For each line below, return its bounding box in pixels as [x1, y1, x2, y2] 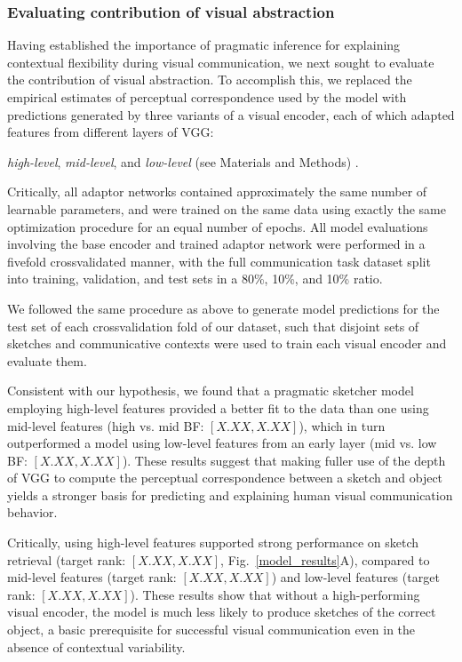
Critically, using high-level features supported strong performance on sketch [7, 533, 419, 552]
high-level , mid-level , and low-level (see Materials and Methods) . [7, 152, 359, 171]
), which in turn [299, 416, 386, 435]
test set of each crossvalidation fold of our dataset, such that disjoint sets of [7, 316, 419, 335]
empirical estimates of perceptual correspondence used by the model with [7, 88, 407, 106]
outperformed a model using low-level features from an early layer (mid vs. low [7, 434, 437, 452]
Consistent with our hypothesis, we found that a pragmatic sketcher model [7, 381, 414, 400]
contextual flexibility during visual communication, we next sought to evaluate [7, 52, 434, 71]
